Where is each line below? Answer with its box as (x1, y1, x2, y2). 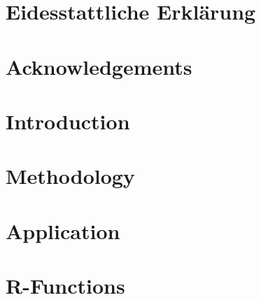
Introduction (6, 106, 130, 135)
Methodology (6, 162, 135, 190)
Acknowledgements (6, 52, 192, 80)
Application (6, 216, 120, 245)
